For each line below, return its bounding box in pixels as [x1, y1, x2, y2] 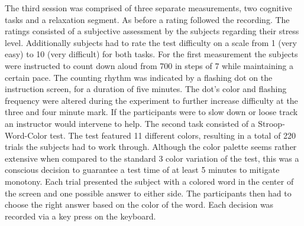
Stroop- [258, 117, 285, 129]
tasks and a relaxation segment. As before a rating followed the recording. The [5, 13, 290, 25]
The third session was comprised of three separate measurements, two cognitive [5, 2, 292, 14]
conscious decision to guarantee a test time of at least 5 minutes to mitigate [5, 163, 280, 176]
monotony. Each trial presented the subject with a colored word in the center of [5, 175, 294, 187]
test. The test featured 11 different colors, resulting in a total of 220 [50, 129, 296, 141]
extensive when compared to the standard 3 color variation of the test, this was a [5, 152, 299, 164]
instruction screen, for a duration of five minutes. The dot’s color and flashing [5, 83, 287, 95]
